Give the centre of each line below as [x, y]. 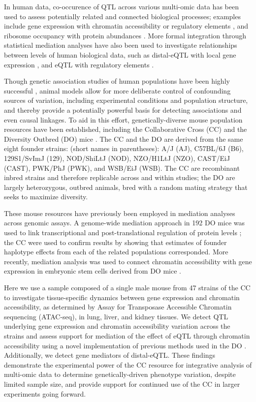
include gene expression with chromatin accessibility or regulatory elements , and [126, 26]
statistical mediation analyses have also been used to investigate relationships [121, 45]
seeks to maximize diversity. [46, 197]
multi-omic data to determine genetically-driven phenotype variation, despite [120, 374]
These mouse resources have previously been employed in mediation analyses [120, 213]
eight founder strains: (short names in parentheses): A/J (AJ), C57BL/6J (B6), [124, 148]
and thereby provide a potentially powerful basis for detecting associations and [123, 109]
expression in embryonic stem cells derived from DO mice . [93, 271]
